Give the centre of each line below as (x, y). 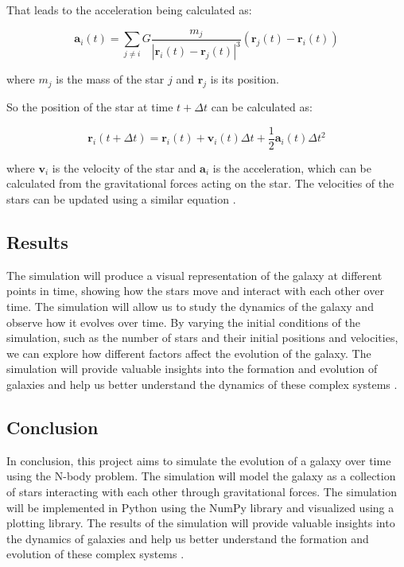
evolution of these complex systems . (95, 554)
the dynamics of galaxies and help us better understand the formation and (188, 538)
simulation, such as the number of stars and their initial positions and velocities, (202, 338)
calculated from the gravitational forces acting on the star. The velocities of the (200, 183)
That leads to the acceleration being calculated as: (129, 10)
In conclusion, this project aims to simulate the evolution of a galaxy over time (199, 460)
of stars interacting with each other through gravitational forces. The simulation (202, 491)
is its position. (245, 79)
